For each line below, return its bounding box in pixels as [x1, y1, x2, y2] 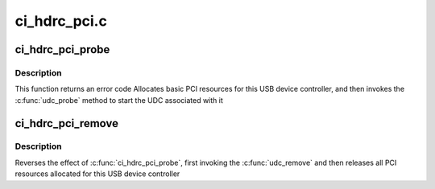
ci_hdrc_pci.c [14, 12, 108, 30]
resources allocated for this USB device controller [14, 169, 180, 179]
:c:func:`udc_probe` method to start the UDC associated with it [14, 95, 223, 105]
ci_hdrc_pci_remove [14, 117, 119, 130]
